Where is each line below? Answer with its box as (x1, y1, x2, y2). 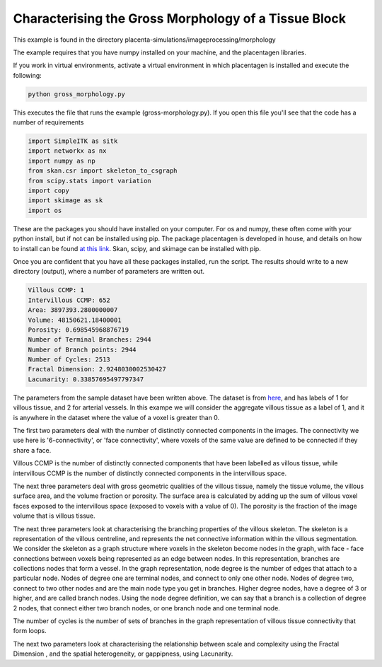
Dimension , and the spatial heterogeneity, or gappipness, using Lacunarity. (13, 649, 233, 658)
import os (28, 206, 62, 214)
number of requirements (13, 118, 84, 127)
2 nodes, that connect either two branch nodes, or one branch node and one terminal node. (13, 603, 281, 612)
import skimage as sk (28, 197, 103, 204)
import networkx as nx (28, 147, 107, 155)
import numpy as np (28, 156, 95, 165)
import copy (28, 187, 70, 195)
